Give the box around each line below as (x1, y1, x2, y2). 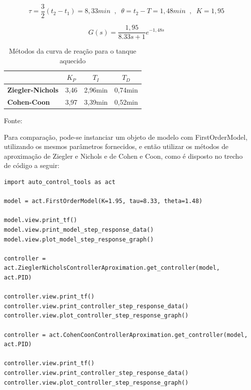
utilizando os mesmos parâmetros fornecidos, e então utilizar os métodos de (4, 141, 229, 151)
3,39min (84, 97, 108, 107)
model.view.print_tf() (4, 217, 77, 224)
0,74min (114, 85, 138, 95)
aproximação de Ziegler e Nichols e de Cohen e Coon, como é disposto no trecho (4, 150, 243, 161)
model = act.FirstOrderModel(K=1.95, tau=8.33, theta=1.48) (4, 198, 203, 205)
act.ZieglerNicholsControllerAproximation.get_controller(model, (4, 264, 220, 272)
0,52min (114, 97, 138, 107)
